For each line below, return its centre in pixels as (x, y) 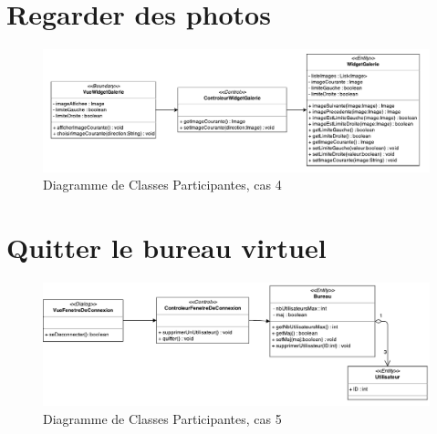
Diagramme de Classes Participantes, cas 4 (162, 185)
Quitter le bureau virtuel (166, 248)
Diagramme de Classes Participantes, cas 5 (162, 418)
